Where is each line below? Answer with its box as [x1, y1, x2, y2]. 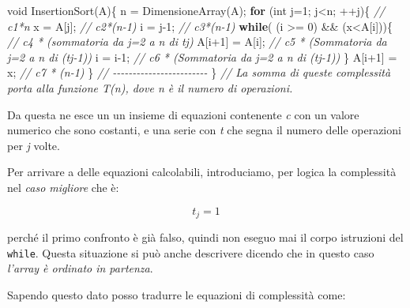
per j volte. [7, 137, 60, 153]
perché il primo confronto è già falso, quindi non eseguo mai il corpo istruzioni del [7, 228, 404, 245]
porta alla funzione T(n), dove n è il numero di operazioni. [7, 79, 293, 96]
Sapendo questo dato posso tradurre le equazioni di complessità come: [7, 286, 346, 302]
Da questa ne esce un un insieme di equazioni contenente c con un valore [7, 106, 359, 122]
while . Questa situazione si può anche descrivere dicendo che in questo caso [7, 244, 374, 261]
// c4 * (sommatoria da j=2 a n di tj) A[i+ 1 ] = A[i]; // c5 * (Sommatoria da [7, 33, 387, 50]
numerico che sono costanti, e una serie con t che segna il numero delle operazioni [7, 122, 401, 138]
